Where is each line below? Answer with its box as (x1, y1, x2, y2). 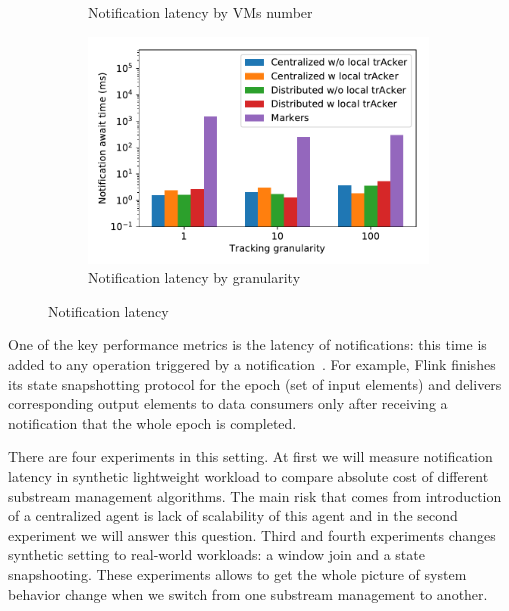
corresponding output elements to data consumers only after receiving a (8, 393, 448, 414)
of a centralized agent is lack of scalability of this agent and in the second (8, 505, 458, 526)
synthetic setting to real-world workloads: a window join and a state (8, 544, 425, 565)
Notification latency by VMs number (88, 2, 313, 22)
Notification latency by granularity (88, 267, 301, 288)
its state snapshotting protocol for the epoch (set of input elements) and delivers (8, 373, 502, 394)
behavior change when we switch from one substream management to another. (8, 583, 488, 604)
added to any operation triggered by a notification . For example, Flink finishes (8, 354, 496, 374)
